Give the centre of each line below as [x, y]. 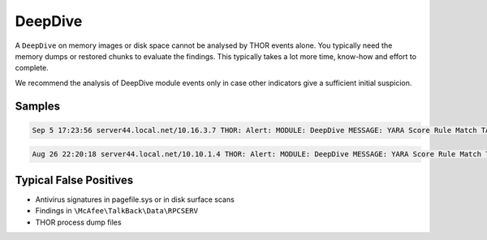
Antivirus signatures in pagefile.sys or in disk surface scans [135, 199]
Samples [38, 106]
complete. [32, 68]
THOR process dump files [78, 222]
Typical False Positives [74, 180]
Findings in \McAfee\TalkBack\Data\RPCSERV [117, 211]
